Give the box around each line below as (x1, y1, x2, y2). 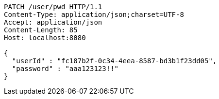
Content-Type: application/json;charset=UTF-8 (4, 11, 184, 18)
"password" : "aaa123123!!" (12, 65, 119, 72)
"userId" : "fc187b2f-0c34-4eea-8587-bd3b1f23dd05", (12, 57, 217, 65)
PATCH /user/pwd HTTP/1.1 (4, 3, 102, 11)
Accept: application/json (4, 18, 102, 26)
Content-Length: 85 (4, 26, 78, 34)
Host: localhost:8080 (4, 34, 86, 42)
